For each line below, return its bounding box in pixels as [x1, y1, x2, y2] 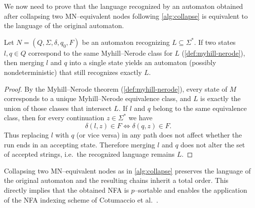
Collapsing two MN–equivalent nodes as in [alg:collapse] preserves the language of [4, 165, 251, 175]
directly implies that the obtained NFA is [4, 184, 129, 195]
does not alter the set [181, 139, 245, 149]
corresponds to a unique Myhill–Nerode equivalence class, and [4, 93, 191, 104]
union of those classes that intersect [4, 103, 112, 113]
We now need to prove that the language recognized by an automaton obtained [4, 1, 243, 11]
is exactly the [200, 93, 241, 104]
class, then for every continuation [4, 112, 105, 123]
